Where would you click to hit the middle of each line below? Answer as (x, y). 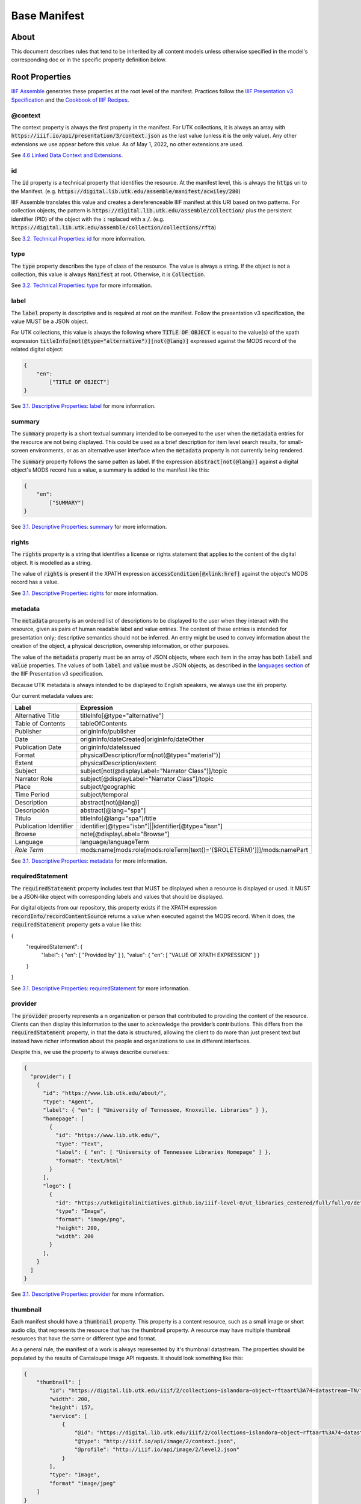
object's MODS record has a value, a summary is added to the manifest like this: (110, 470)
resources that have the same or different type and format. (84, 1338)
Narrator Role (34, 778)
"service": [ (68, 1416)
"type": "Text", (79, 1144)
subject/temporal (104, 794)
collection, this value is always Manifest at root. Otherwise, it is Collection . (108, 274)
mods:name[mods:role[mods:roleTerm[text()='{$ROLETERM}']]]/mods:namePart (194, 849)
